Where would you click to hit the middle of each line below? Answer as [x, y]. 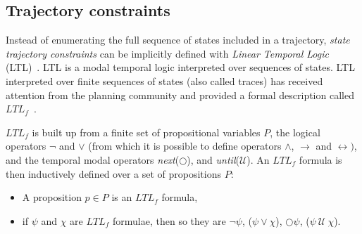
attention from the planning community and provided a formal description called [180, 95]
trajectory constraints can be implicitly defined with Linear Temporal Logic [167, 53]
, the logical [295, 132]
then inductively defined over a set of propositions [113, 173]
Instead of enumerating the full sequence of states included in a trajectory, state [178, 40]
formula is [320, 159]
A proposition [52, 197]
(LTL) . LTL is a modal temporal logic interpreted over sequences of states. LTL [180, 67]
